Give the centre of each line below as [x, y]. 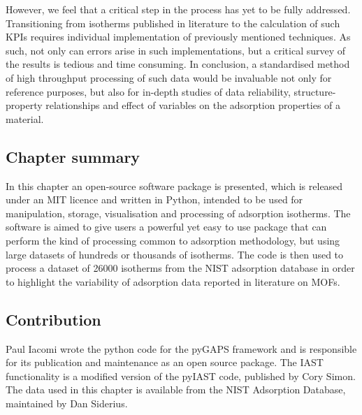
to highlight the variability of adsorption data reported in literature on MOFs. [173, 281]
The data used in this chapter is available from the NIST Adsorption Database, [176, 389]
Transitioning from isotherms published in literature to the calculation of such [173, 23]
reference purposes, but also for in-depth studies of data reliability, [148, 91]
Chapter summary [73, 156]
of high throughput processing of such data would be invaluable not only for [169, 77]
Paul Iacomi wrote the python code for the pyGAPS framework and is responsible [181, 348]
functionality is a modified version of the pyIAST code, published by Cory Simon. [181, 376]
